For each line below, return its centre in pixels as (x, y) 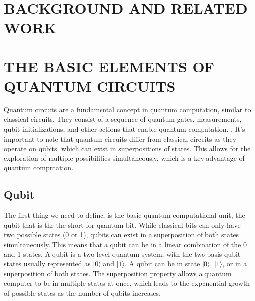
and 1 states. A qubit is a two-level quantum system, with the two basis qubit (122, 254)
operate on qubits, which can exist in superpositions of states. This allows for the (127, 148)
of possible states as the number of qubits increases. (82, 292)
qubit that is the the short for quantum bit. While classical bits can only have (122, 225)
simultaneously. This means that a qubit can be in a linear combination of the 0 (125, 244)
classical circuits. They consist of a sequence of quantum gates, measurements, (123, 119)
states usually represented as (47, 264)
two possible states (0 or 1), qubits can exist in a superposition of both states (122, 234)
